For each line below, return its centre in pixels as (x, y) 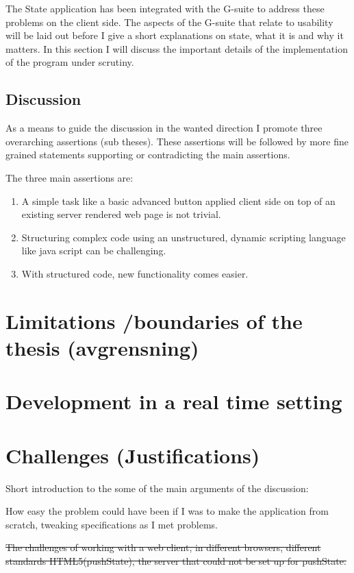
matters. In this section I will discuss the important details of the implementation (177, 48)
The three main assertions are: (69, 177)
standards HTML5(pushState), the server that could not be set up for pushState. (176, 560)
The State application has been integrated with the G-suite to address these (165, 8)
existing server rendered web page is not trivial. (121, 214)
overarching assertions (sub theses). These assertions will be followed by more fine (177, 141)
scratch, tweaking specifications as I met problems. (112, 524)
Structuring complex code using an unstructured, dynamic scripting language (184, 237)
